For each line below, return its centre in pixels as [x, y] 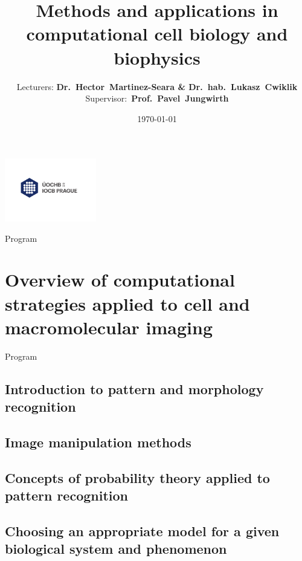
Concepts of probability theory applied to [137, 477]
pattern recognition [67, 495]
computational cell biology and [157, 34]
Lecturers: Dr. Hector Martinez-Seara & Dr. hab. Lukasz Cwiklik [157, 86]
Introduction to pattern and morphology [134, 388]
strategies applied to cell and [127, 303]
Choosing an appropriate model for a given [142, 530]
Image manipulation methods [98, 442]
